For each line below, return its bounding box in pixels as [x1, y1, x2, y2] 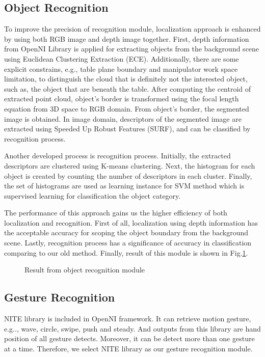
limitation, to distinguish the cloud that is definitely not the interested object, [4, 73, 248, 84]
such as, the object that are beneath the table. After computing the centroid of [4, 83, 251, 94]
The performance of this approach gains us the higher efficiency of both [4, 207, 227, 218]
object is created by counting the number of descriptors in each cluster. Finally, [4, 170, 252, 181]
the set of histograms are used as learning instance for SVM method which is [4, 180, 245, 191]
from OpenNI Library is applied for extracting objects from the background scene [4, 43, 259, 54]
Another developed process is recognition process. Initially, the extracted [4, 150, 231, 161]
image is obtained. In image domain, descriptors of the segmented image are [4, 113, 242, 124]
